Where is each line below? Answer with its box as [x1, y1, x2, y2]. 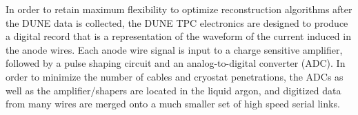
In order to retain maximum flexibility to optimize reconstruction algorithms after [6, 2, 352, 16]
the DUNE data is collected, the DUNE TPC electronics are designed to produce [6, 15, 348, 30]
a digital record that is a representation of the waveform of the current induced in [6, 29, 351, 43]
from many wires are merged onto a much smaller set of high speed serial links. [6, 96, 340, 111]
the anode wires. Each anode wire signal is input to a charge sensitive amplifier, [6, 42, 343, 56]
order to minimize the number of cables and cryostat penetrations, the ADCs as [6, 69, 344, 83]
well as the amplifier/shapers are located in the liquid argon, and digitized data [6, 83, 341, 97]
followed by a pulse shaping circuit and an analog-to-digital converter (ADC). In [6, 56, 346, 70]
